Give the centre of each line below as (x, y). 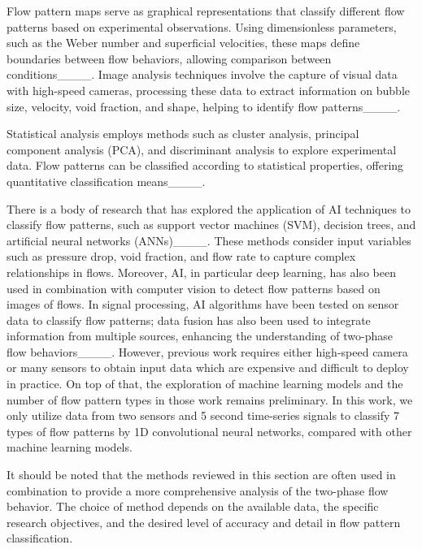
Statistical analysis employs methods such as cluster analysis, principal (183, 134)
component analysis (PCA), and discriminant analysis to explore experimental (202, 149)
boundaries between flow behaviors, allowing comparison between (169, 58)
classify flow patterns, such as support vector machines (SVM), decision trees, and (211, 225)
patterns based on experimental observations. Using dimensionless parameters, (202, 26)
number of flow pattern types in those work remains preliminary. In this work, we (210, 399)
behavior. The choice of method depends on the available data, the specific (193, 506)
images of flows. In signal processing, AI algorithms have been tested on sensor (203, 304)
